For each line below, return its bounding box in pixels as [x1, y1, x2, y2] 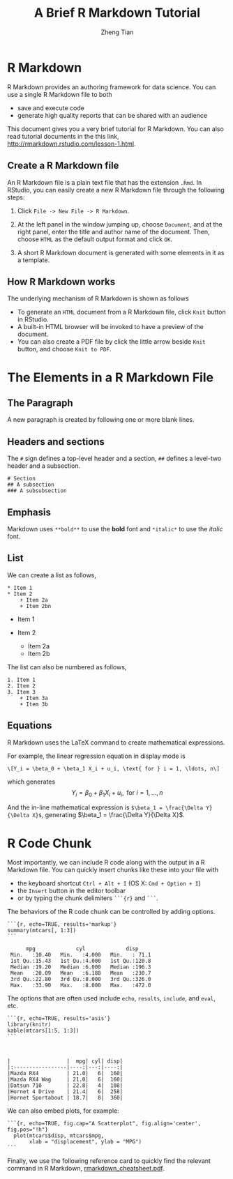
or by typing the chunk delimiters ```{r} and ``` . [17, 894, 158, 902]
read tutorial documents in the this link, [7, 132, 120, 140]
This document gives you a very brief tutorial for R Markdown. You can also [7, 124, 225, 133]
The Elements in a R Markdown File [7, 370, 214, 385]
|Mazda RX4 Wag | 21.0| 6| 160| [7, 1076, 123, 1083]
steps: [7, 193, 25, 201]
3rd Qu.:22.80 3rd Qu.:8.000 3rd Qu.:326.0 [10, 976, 151, 983]
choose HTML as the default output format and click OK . [17, 235, 173, 243]
